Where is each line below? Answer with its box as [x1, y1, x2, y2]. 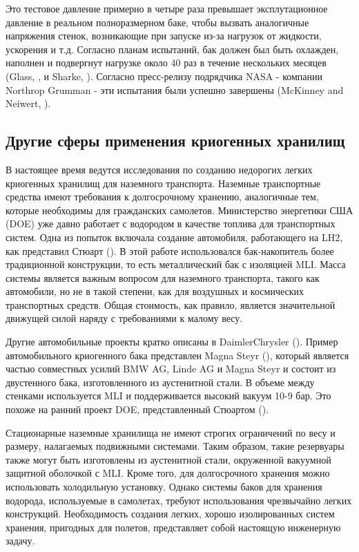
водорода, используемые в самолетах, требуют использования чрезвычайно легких [6, 493, 352, 507]
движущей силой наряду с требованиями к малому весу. [6, 311, 243, 325]
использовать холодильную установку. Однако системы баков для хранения [6, 479, 322, 494]
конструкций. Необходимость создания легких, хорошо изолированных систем [6, 506, 335, 521]
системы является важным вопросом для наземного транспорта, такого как [6, 270, 320, 285]
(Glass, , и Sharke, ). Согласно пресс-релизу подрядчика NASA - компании [6, 68, 323, 83]
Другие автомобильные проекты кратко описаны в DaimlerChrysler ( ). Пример [6, 334, 338, 349]
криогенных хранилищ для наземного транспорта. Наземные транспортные [6, 175, 321, 190]
